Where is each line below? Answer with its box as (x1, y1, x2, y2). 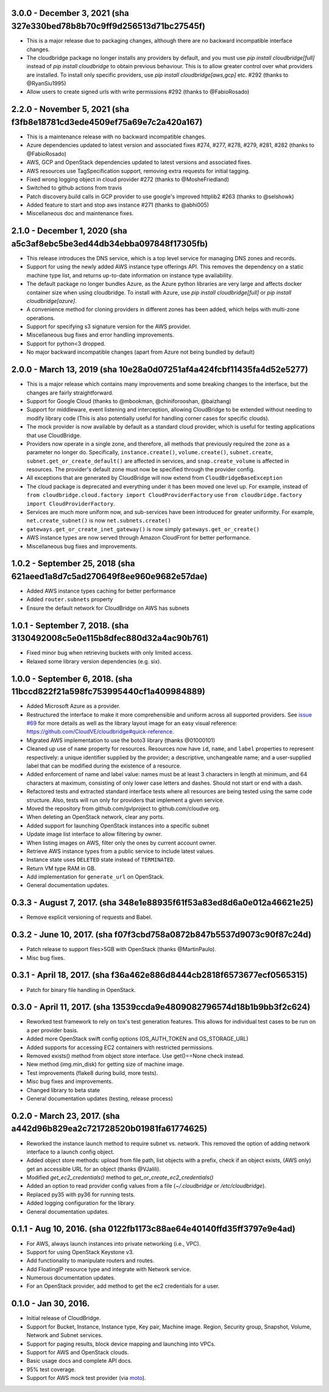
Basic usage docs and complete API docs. (26, 1357, 132, 1365)
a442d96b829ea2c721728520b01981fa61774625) (11, 1124, 207, 1134)
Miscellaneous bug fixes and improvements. (26, 543, 137, 550)
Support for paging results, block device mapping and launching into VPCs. (26, 1340, 216, 1347)
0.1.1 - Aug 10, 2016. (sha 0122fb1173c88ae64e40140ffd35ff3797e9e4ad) (11, 1224, 295, 1234)
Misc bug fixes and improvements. (26, 1078, 113, 1085)
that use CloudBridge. (26, 432, 82, 439)
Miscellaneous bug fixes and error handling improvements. (26, 331, 174, 338)
